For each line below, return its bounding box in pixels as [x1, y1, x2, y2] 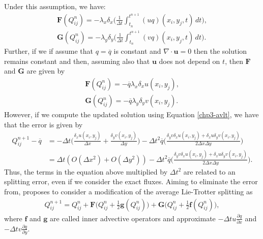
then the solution [193, 46, 247, 56]
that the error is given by [4, 119, 83, 129]
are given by [26, 65, 65, 76]
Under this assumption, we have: [4, 1, 106, 11]
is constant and [113, 46, 161, 56]
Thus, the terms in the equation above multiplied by [4, 166, 168, 177]
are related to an [183, 166, 236, 177]
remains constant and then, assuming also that [4, 55, 150, 66]
